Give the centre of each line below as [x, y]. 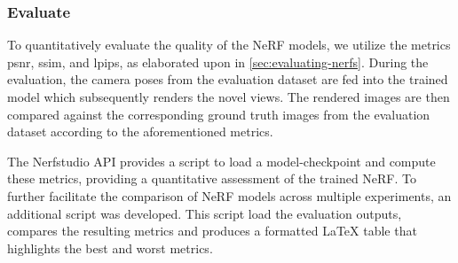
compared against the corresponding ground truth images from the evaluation [219, 114]
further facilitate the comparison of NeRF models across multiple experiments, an [229, 195]
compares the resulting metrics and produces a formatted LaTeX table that [212, 231]
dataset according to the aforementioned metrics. [140, 131]
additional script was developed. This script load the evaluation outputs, [205, 213]
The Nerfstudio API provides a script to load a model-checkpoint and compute [221, 161]
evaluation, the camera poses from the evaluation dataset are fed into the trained [228, 79]
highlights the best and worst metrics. [110, 248]
